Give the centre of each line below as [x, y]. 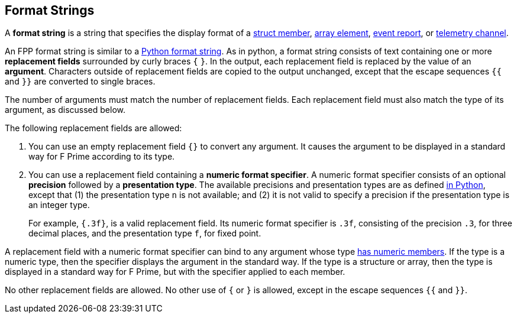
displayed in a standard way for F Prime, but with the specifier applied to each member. [175, 272]
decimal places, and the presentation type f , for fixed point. [145, 233]
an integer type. [59, 205]
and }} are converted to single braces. [80, 82]
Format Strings [50, 10]
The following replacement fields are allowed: [93, 128]
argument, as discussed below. [65, 110]
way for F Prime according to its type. [102, 157]
